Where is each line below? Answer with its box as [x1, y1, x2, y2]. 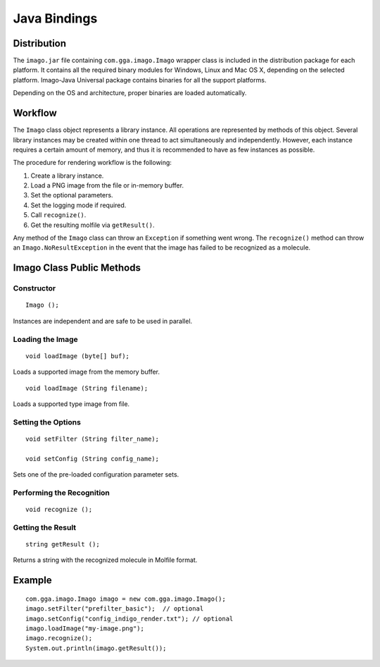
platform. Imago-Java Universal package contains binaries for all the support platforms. [13, 75, 267, 84]
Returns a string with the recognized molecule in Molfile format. [13, 556, 198, 564]
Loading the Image [13, 334, 79, 344]
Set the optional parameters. [30, 191, 113, 200]
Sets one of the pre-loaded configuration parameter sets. [13, 470, 179, 479]
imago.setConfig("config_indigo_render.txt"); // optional [25, 614, 234, 623]
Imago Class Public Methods [13, 262, 141, 274]
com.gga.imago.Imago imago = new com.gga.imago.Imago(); [25, 594, 227, 603]
